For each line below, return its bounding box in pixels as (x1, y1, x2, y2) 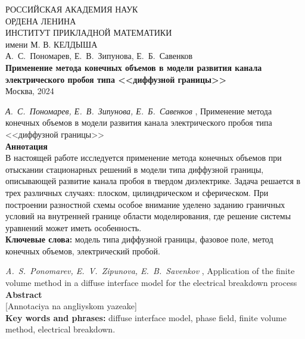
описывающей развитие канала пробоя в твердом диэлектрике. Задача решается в (5, 175, 301, 187)
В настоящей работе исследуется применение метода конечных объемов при (5, 151, 282, 164)
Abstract (5, 288, 42, 300)
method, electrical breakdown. (5, 323, 116, 335)
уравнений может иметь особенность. (5, 221, 142, 234)
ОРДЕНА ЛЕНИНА (5, 14, 76, 27)
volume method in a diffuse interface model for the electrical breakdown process (5, 276, 297, 289)
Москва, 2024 (5, 85, 54, 97)
